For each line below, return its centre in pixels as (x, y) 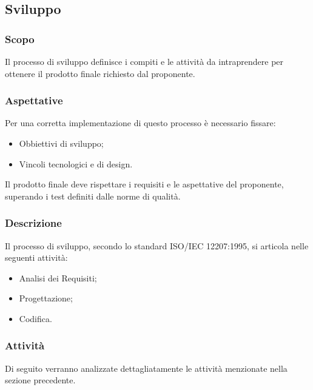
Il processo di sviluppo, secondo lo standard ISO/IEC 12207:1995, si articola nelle (157, 245)
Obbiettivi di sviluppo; (61, 143)
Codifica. (35, 318)
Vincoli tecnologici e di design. (76, 163)
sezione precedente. (40, 380)
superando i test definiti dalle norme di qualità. (93, 196)
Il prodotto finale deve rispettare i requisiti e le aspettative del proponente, (144, 184)
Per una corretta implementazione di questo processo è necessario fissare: (140, 123)
